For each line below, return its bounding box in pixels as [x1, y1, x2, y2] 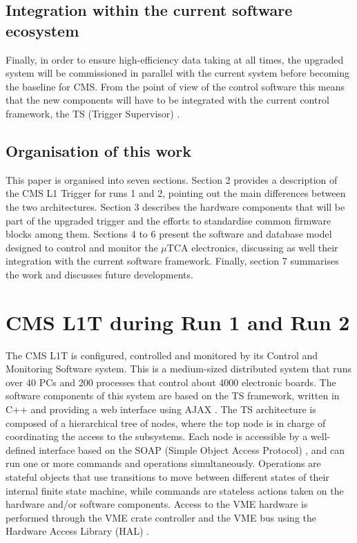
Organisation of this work [6, 140, 192, 161]
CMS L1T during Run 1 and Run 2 [6, 307, 350, 336]
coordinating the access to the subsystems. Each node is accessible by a [6, 429, 308, 444]
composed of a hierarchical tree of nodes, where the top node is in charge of [6, 415, 326, 430]
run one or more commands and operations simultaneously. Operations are [6, 456, 321, 470]
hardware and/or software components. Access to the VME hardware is [6, 497, 308, 511]
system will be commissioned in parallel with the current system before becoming [6, 66, 349, 80]
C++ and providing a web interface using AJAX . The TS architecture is [6, 402, 316, 417]
